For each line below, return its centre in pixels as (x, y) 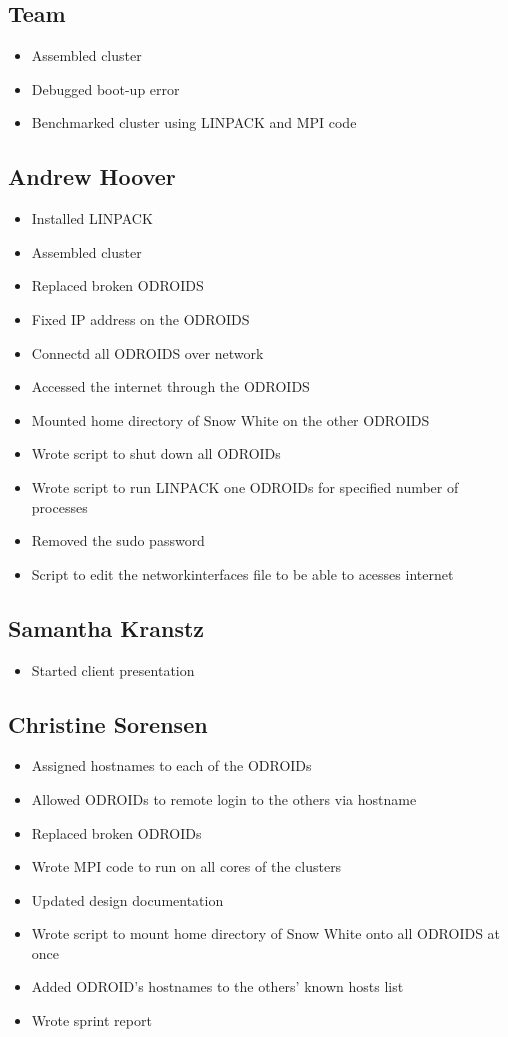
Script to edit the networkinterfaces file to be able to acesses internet (242, 573)
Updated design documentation (127, 899)
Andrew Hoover (92, 176)
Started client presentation (113, 669)
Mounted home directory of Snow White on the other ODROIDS (230, 419)
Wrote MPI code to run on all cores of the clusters (186, 866)
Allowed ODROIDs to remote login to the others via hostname (224, 798)
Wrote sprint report (91, 1020)
